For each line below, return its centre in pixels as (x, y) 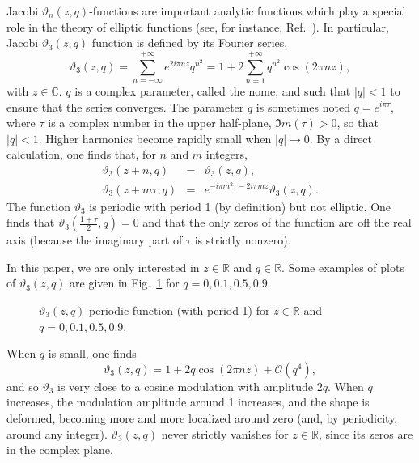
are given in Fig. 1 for (125, 283)
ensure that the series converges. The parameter (125, 106)
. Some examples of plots (343, 267)
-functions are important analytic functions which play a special (248, 11)
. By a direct (341, 138)
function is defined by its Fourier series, (190, 42)
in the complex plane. (60, 450)
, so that (358, 123)
